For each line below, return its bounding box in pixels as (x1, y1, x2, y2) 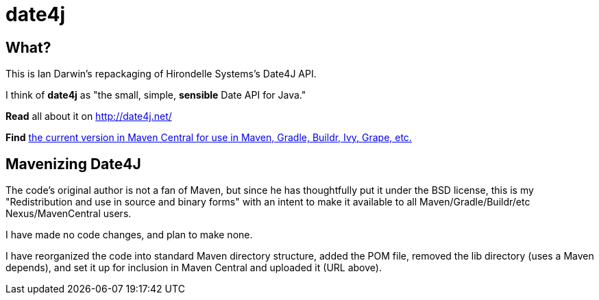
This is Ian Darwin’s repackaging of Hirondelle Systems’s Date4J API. (5, 68, 317, 80)
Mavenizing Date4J (5, 155, 141, 173)
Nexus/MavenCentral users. (5, 208, 132, 220)
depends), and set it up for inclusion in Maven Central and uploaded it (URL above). (5, 262, 382, 274)
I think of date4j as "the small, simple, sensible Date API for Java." (5, 89, 306, 101)
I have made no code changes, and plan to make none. (5, 229, 253, 241)
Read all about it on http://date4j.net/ (5, 110, 172, 123)
